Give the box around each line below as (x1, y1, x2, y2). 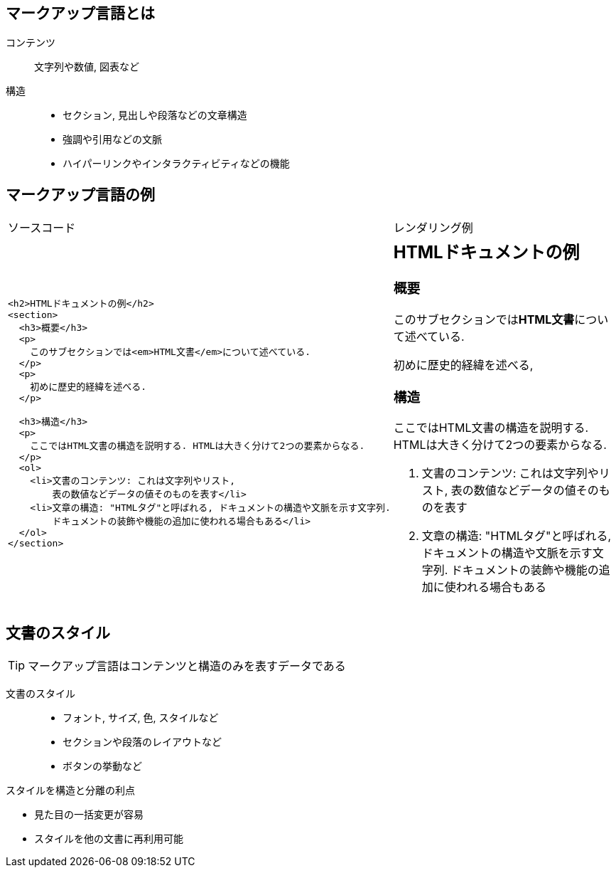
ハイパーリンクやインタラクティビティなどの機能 (63, 157, 290, 170)
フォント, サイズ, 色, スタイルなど (63, 711, 219, 724)
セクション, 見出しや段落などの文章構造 (63, 109, 247, 122)
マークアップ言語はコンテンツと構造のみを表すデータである (28, 659, 346, 674)
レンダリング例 (393, 221, 473, 236)
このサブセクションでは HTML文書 (393, 312, 575, 327)
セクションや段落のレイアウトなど (63, 736, 222, 748)
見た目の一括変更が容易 (34, 808, 144, 821)
